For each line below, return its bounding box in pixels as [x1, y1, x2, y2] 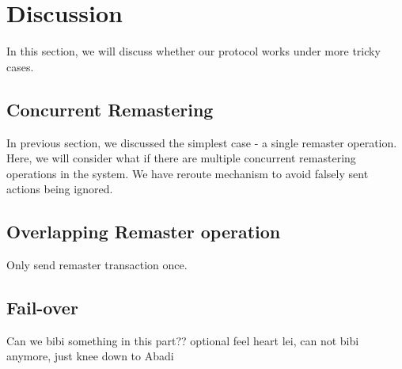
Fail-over [6, 295, 78, 320]
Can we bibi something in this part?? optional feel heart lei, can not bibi [6, 332, 359, 348]
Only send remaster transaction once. [6, 257, 188, 273]
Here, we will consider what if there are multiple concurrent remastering [6, 150, 356, 166]
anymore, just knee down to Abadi [6, 348, 174, 364]
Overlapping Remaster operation [6, 219, 281, 244]
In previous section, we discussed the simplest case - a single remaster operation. [6, 134, 397, 150]
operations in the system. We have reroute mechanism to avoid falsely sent [6, 165, 369, 181]
